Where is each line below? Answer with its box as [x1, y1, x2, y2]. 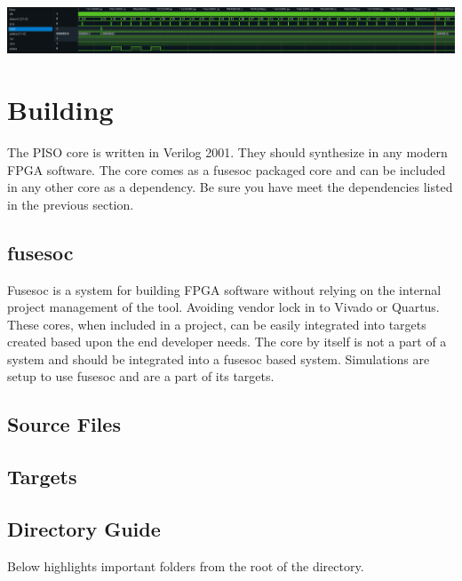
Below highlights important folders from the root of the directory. [7, 556, 364, 575]
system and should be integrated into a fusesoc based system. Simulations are [7, 349, 430, 368]
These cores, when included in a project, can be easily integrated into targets [7, 314, 426, 333]
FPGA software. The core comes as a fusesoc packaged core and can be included [7, 160, 446, 179]
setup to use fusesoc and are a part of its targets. [7, 367, 275, 386]
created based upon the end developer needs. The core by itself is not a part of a [7, 332, 447, 351]
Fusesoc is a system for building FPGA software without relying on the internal [7, 280, 442, 298]
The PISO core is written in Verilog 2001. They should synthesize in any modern [7, 142, 448, 161]
